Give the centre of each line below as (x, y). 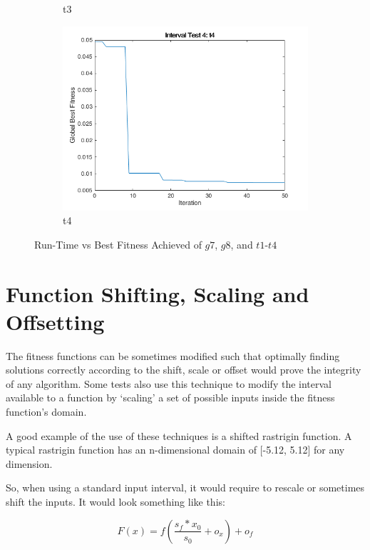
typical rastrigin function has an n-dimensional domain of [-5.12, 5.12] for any (175, 450)
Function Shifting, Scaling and (158, 293)
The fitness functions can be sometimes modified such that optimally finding (173, 355)
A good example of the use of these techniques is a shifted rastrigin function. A (179, 435)
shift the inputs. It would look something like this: (115, 502)
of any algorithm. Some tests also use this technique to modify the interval (169, 383)
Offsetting (55, 321)
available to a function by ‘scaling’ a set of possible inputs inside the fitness (170, 397)
